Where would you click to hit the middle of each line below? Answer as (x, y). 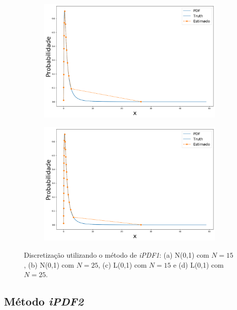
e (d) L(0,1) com (198, 264)
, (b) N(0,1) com (49, 264)
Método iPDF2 (44, 301)
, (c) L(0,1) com (122, 264)
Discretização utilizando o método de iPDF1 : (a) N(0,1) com (117, 255)
